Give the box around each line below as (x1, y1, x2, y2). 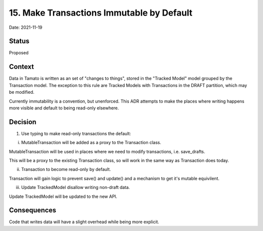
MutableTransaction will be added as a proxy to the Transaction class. (21, 140, 162, 146)
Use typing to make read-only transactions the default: (21, 130, 131, 136)
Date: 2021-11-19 (9, 24, 42, 30)
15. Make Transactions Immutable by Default (9, 7, 192, 18)
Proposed (9, 50, 29, 56)
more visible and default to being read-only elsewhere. (9, 105, 119, 111)
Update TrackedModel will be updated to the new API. (9, 193, 117, 199)
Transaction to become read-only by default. (21, 167, 112, 172)
